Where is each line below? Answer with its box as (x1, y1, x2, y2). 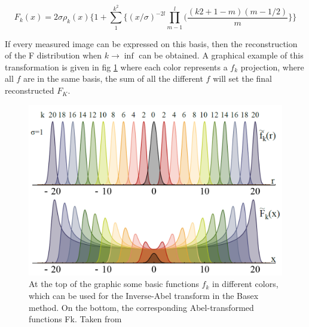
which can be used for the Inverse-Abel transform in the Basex (29, 289, 259, 301)
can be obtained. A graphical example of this (139, 49, 304, 61)
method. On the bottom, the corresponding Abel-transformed (29, 301, 254, 313)
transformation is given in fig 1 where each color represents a (5, 60, 228, 73)
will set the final (213, 72, 272, 85)
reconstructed (5, 84, 54, 97)
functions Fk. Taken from (29, 313, 122, 325)
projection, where (240, 60, 304, 73)
